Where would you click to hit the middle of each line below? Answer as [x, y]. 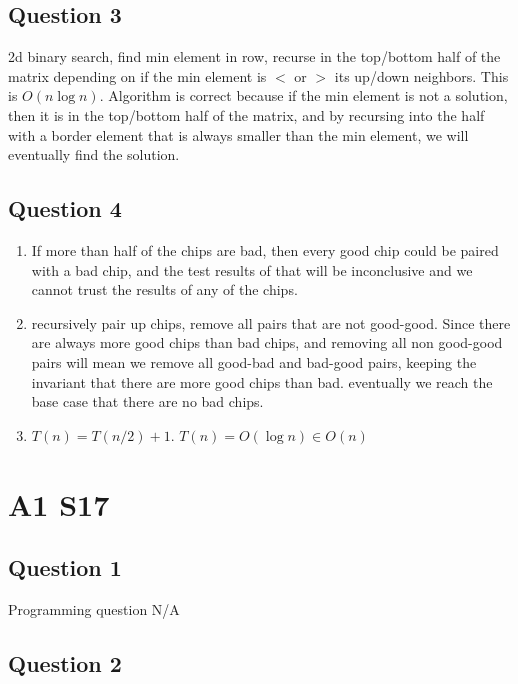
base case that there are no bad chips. [147, 401]
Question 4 [65, 208]
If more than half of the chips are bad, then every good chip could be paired [265, 249]
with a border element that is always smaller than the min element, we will [238, 134]
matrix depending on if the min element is [137, 75]
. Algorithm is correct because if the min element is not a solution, [303, 95]
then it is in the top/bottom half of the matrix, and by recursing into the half [246, 114]
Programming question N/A [94, 608]
